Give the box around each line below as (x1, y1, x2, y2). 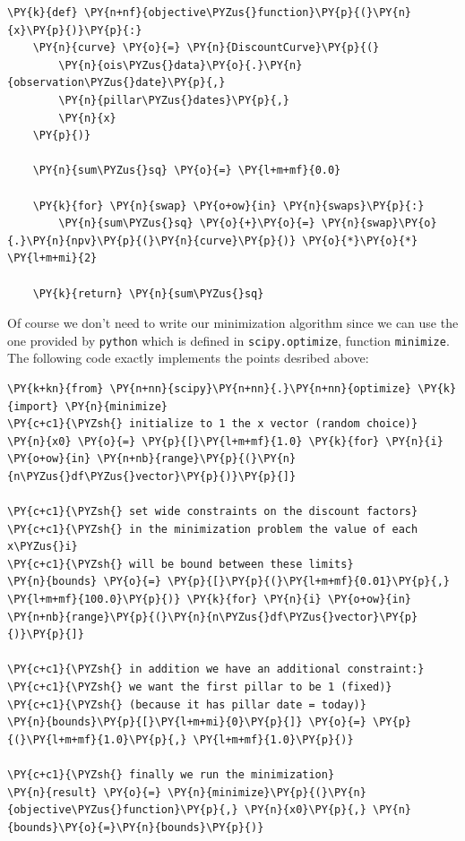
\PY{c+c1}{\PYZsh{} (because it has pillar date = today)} (7, 698, 366, 711)
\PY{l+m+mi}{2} (7, 252, 98, 265)
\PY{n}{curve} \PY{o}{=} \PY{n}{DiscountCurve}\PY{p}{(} (32, 41, 380, 55)
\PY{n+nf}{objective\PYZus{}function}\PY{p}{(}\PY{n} (83, 6, 412, 19)
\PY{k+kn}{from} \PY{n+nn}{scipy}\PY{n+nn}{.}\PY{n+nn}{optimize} (7, 382, 412, 395)
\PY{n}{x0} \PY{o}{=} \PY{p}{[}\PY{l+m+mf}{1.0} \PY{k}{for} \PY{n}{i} (7, 434, 443, 448)
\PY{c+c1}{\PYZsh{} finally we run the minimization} (7, 768, 335, 781)
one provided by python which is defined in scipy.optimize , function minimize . (7, 330, 450, 349)
